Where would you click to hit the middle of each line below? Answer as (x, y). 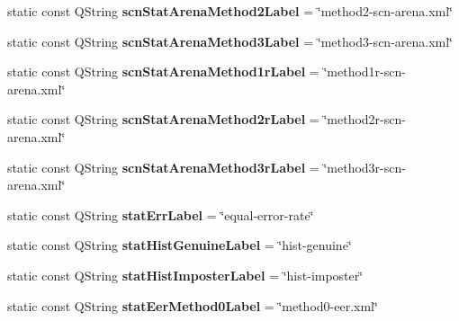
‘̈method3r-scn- (364, 167)
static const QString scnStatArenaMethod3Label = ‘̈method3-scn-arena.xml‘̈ (230, 41)
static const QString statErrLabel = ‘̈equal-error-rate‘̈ (161, 214)
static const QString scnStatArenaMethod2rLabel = (163, 119)
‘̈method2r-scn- (364, 119)
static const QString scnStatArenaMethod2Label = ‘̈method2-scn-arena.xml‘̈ (230, 11)
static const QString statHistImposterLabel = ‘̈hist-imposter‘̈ (185, 275)
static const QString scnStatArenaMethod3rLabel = (163, 167)
